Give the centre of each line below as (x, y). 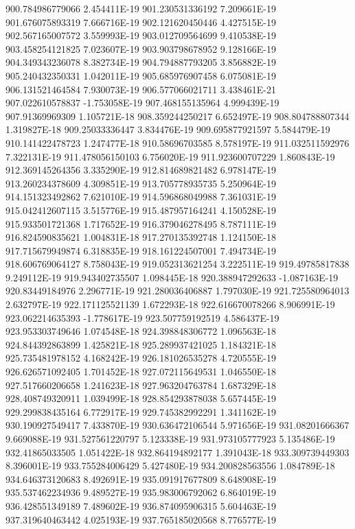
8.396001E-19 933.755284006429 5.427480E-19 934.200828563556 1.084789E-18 (170, 466)
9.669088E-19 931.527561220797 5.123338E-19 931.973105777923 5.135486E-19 (170, 438)
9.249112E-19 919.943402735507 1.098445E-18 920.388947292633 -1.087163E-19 (172, 277)
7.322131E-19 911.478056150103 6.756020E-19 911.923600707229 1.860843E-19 (170, 156)
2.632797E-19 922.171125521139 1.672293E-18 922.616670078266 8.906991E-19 (170, 304)
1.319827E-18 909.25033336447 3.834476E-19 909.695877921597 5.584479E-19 (168, 129)
